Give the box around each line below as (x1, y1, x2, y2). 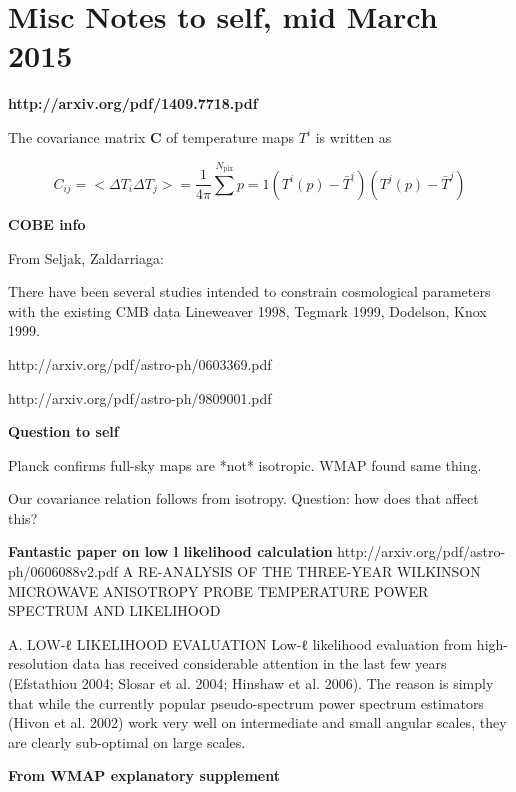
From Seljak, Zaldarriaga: (8, 247, 164, 268)
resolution (8, 653, 69, 674)
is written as (315, 126, 392, 147)
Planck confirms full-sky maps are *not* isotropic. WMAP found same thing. (8, 454, 482, 475)
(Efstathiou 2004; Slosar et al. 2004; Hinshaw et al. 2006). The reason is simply (8, 673, 494, 694)
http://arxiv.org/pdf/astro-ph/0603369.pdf (8, 353, 272, 374)
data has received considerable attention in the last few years (72, 653, 447, 674)
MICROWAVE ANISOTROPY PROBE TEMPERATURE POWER (8, 580, 429, 601)
